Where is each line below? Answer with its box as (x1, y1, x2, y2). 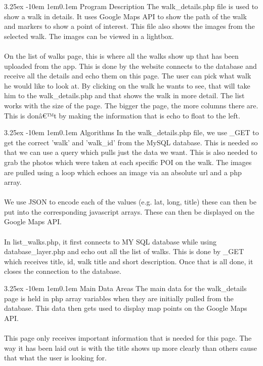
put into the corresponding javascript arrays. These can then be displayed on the (4, 206, 254, 217)
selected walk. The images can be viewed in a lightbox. (4, 30, 174, 41)
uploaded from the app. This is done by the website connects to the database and (4, 60, 257, 71)
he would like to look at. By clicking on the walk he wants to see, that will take (4, 80, 250, 91)
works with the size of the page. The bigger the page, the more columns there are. (4, 100, 258, 110)
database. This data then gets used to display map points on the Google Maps (4, 303, 247, 313)
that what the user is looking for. (4, 352, 107, 363)
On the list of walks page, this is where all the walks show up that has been (4, 50, 239, 61)
